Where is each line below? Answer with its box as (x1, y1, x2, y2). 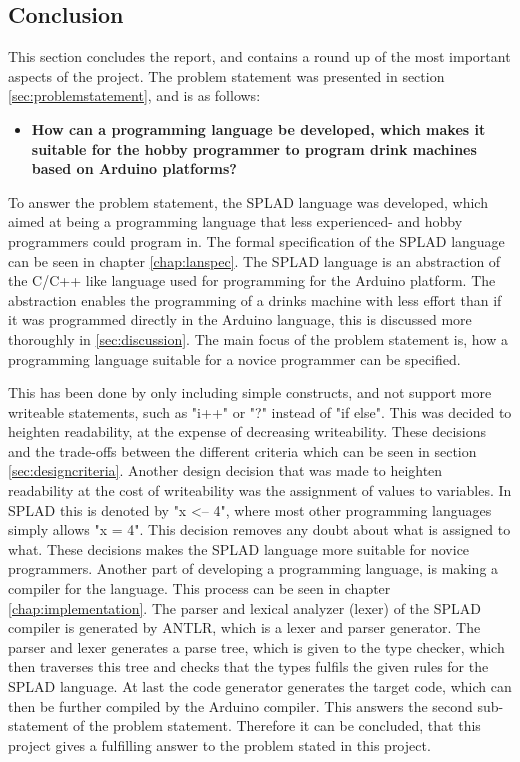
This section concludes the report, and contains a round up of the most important (8, 46, 511, 67)
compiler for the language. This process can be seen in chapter (8, 578, 391, 599)
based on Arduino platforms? (31, 158, 237, 179)
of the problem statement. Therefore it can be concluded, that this (73, 715, 481, 736)
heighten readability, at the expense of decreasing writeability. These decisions (8, 421, 487, 442)
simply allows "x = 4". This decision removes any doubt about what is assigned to (8, 519, 511, 540)
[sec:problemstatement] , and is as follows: (8, 85, 261, 106)
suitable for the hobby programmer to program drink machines (31, 138, 477, 159)
